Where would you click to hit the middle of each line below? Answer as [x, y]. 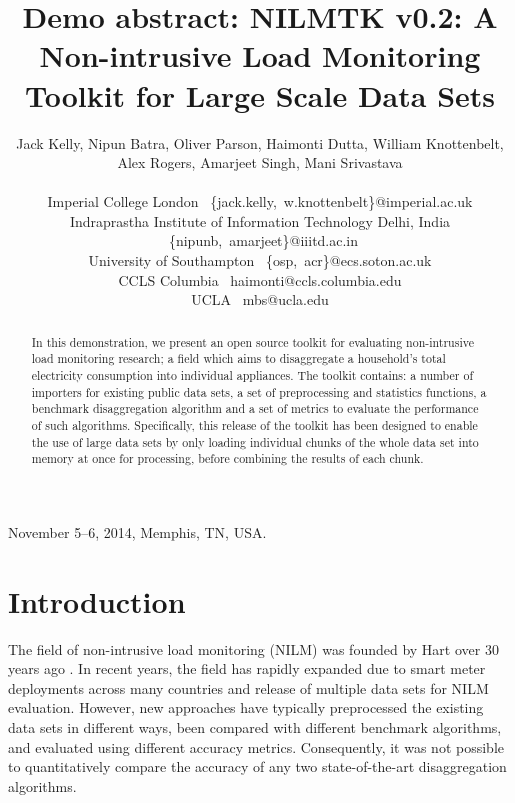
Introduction [97, 600]
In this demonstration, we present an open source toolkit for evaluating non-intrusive [252, 341]
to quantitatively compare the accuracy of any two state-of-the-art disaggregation [257, 766]
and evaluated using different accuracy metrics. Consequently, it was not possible [256, 746]
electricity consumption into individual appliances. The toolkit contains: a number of [252, 374]
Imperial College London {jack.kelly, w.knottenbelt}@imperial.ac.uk [260, 201]
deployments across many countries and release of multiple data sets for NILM [248, 687]
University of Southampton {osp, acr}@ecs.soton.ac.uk [260, 260]
